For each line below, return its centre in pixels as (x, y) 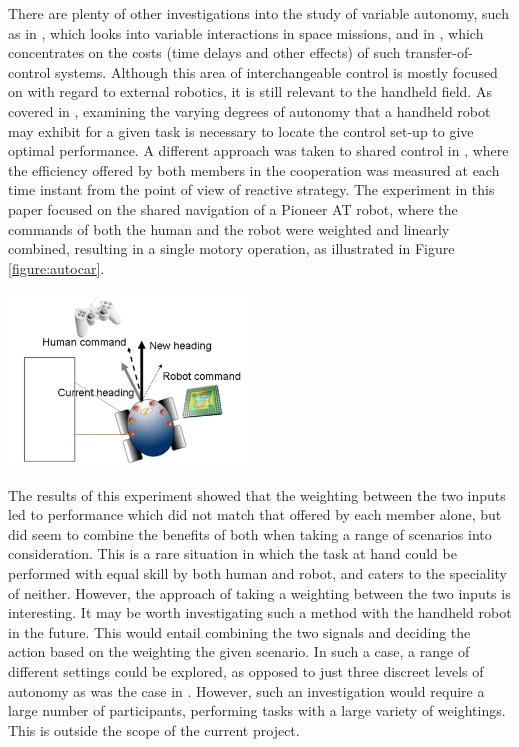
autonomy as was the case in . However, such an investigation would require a (246, 690)
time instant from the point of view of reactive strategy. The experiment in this (251, 189)
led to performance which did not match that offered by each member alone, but (255, 514)
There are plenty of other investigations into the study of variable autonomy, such (258, 13)
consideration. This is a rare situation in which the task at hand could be (232, 553)
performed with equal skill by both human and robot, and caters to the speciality (257, 573)
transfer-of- (439, 52)
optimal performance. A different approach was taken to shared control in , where (258, 150)
